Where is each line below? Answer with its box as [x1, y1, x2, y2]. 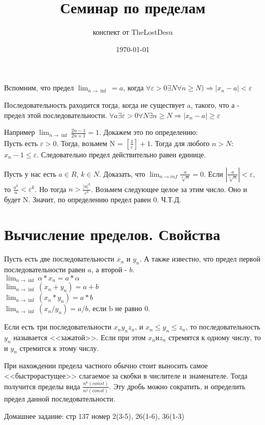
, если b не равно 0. [88, 303, 150, 314]
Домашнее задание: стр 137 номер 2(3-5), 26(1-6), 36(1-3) [4, 410, 185, 421]
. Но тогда [35, 183, 66, 194]
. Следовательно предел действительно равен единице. [37, 149, 206, 159]
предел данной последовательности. [4, 393, 115, 404]
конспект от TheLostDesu [92, 27, 173, 37]
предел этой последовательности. [4, 109, 107, 120]
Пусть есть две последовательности [4, 253, 114, 264]
